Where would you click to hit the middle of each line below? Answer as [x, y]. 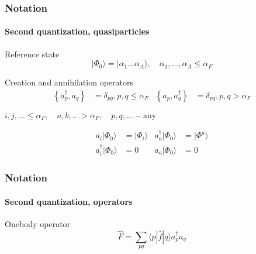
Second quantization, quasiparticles [77, 31]
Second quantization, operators [69, 201]
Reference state [32, 54]
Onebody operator [38, 224]
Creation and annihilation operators [69, 82]
